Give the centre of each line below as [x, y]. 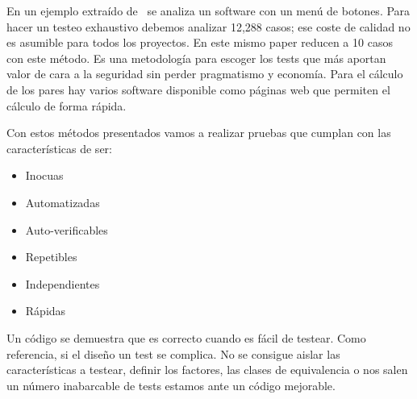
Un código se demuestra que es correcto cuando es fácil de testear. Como [186, 337]
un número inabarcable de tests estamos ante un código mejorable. [171, 385]
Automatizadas [63, 202]
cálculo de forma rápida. [67, 105]
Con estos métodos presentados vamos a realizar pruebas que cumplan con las [199, 133]
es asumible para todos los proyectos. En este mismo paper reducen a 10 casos [200, 42]
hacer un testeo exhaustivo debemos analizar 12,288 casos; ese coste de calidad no [208, 26]
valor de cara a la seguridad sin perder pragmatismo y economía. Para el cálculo [205, 74]
